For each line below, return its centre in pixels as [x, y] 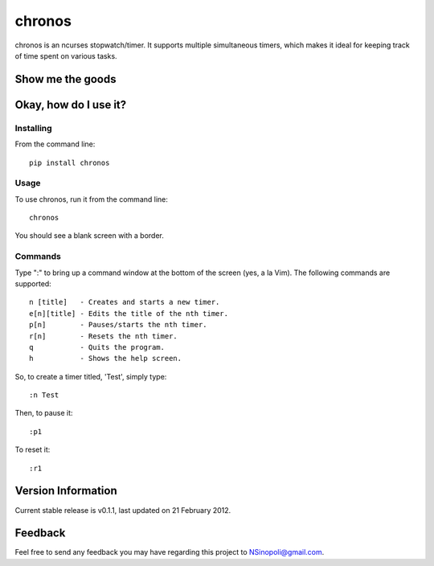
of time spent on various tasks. [66, 55]
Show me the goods [66, 79]
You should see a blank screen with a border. [90, 236]
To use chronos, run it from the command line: [92, 199]
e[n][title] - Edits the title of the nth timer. [129, 313]
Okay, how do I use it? [71, 105]
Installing [33, 128]
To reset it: [33, 449]
